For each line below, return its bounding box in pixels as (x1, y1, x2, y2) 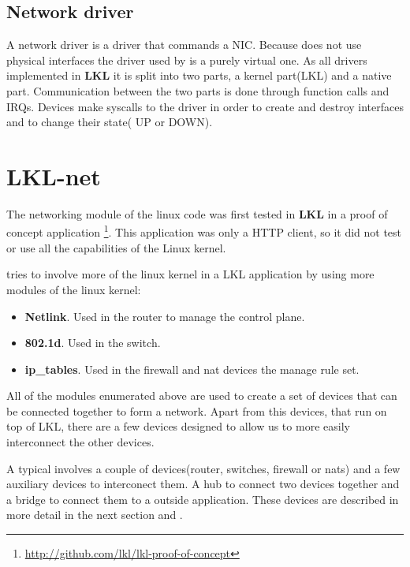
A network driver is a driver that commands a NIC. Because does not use (6, 36, 362, 53)
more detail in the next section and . (6, 506, 183, 523)
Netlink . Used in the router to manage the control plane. (24, 308, 305, 324)
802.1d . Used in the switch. (24, 334, 161, 351)
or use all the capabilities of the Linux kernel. (6, 239, 226, 256)
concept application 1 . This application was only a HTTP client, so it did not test (6, 222, 402, 241)
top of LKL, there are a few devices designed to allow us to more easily (6, 418, 350, 435)
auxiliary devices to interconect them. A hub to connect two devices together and (6, 476, 400, 492)
